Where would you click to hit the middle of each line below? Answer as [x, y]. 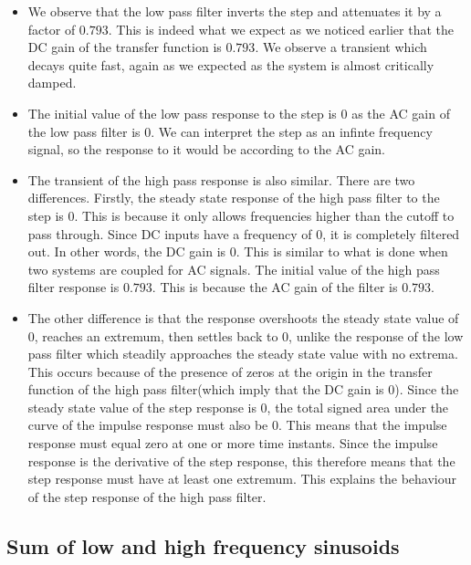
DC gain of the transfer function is [125, 47]
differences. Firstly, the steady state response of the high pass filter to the [234, 198]
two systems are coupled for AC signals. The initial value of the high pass [234, 269]
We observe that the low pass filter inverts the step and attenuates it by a [235, 11]
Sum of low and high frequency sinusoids [203, 545]
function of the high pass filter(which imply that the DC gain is [206, 389]
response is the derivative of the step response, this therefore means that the [241, 460]
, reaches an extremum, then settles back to [156, 335]
